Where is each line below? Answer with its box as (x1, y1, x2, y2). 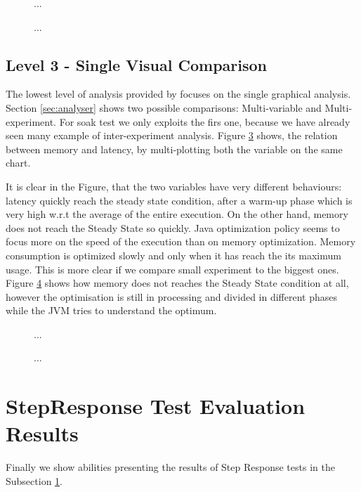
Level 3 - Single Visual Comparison (6, 53, 267, 75)
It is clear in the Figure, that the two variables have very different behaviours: (6, 179, 342, 193)
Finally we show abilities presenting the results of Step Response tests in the (6, 460, 335, 474)
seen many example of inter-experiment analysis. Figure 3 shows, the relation (6, 128, 338, 143)
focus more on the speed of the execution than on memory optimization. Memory (6, 234, 356, 249)
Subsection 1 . (6, 473, 63, 488)
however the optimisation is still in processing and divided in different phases (6, 289, 337, 304)
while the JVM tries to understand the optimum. (6, 303, 217, 318)
